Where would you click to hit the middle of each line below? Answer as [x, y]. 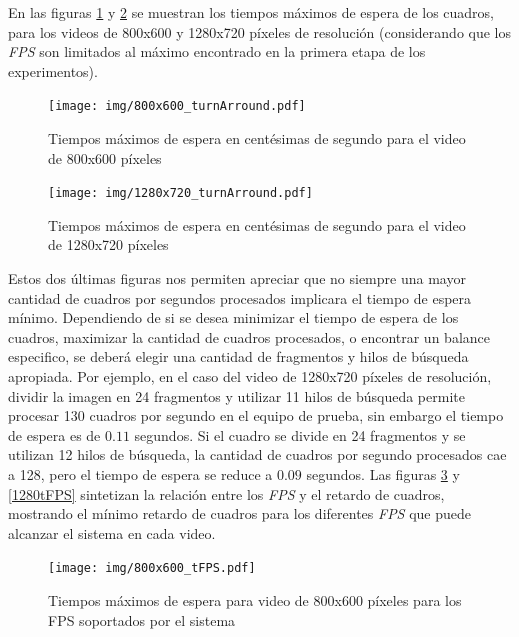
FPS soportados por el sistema [142, 619]
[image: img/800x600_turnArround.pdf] [177, 106]
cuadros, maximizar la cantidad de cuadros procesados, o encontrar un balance [249, 336]
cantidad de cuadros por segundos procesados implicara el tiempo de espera [240, 297]
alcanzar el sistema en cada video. [112, 532]
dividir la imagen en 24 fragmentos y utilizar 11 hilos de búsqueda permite [236, 395]
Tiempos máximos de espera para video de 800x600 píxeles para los [255, 600]
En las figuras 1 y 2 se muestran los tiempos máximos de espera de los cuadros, [251, 12]
